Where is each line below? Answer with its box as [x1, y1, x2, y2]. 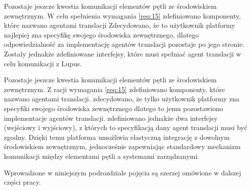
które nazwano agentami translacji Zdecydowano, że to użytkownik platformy [4, 20, 235, 30]
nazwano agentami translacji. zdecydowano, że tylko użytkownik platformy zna [4, 94, 240, 104]
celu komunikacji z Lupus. [4, 58, 82, 68]
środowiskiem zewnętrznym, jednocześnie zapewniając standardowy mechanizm [4, 141, 241, 152]
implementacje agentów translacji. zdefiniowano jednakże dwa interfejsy [4, 113, 218, 123]
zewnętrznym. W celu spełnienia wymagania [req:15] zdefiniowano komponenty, [4, 10, 241, 20]
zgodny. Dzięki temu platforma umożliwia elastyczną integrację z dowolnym [4, 132, 230, 142]
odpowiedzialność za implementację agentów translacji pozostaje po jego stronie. [4, 39, 245, 49]
